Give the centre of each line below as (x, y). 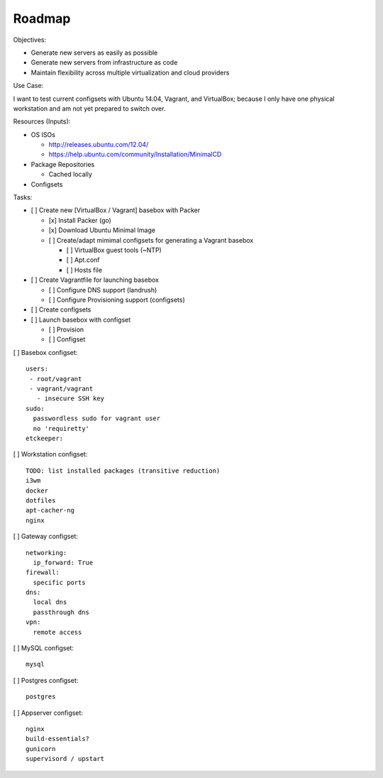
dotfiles (41, 500)
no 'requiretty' (61, 428)
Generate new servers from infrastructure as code (104, 62)
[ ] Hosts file (84, 270)
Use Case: (28, 86)
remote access (57, 632)
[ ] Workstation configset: (50, 454)
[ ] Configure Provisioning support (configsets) (117, 300)
